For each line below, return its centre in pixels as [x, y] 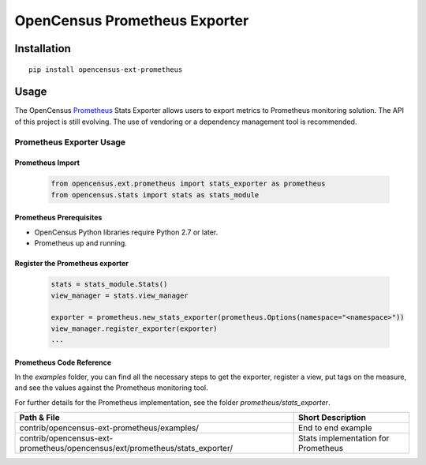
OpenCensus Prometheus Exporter [132, 21]
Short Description [333, 418]
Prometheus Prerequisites [58, 218]
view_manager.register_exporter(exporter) [134, 328]
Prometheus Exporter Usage [70, 142]
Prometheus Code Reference [63, 362]
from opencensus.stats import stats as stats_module [155, 195]
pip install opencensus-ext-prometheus [106, 69]
